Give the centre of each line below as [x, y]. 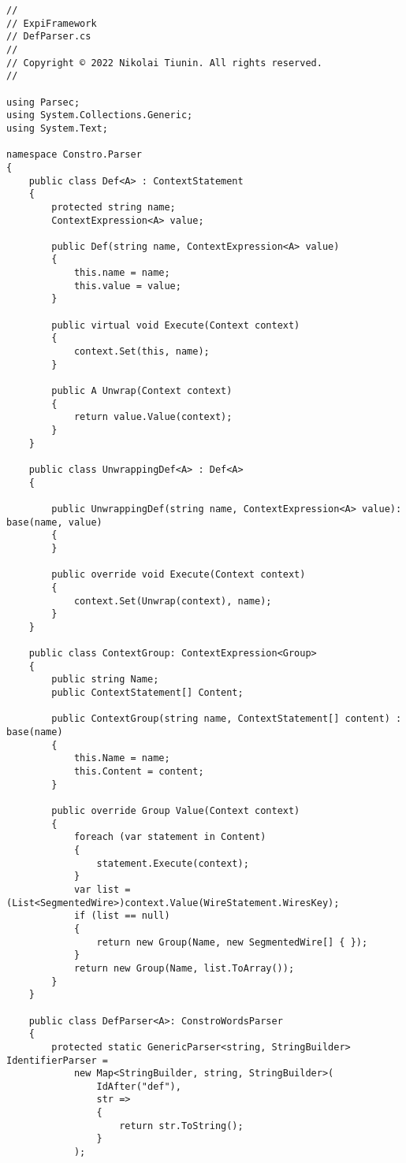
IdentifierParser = [57, 1060]
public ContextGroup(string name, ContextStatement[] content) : [227, 719]
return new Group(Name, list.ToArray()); [184, 968]
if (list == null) [122, 916]
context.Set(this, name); [142, 352]
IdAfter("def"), [139, 1086]
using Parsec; [43, 102]
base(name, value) [54, 522]
